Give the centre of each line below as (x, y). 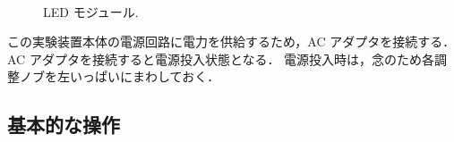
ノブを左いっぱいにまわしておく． (120, 76)
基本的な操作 (64, 125)
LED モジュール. (91, 11)
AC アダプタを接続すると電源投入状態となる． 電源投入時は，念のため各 (221, 58)
